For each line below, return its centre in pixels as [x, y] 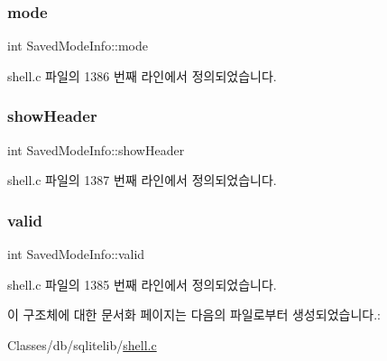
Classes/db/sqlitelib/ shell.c [82, 344]
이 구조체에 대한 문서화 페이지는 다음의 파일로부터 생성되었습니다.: [194, 315]
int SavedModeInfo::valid [76, 254]
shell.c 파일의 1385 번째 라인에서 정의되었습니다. [142, 284]
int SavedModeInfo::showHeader [96, 149]
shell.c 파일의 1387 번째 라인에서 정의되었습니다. [142, 180]
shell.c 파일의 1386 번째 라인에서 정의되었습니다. [142, 75]
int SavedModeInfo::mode [78, 46]
